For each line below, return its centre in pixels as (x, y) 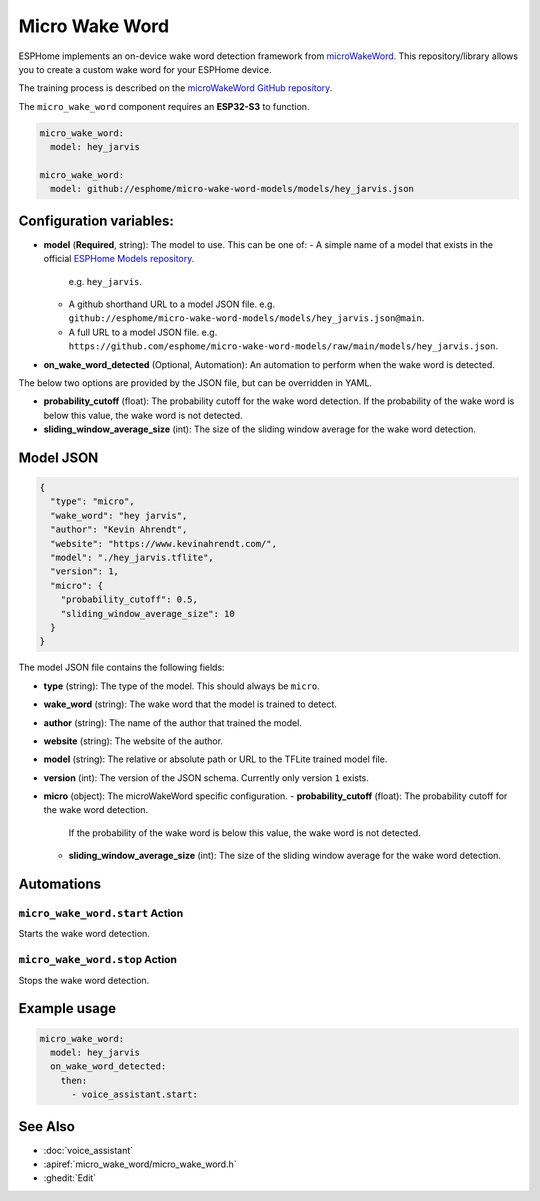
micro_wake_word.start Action (101, 913)
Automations (60, 884)
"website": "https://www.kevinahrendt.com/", (163, 543)
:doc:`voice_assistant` (88, 1150)
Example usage (67, 1008)
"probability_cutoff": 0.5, (129, 599)
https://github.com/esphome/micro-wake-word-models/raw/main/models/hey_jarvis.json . (283, 346)
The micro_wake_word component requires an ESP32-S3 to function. (164, 106)
